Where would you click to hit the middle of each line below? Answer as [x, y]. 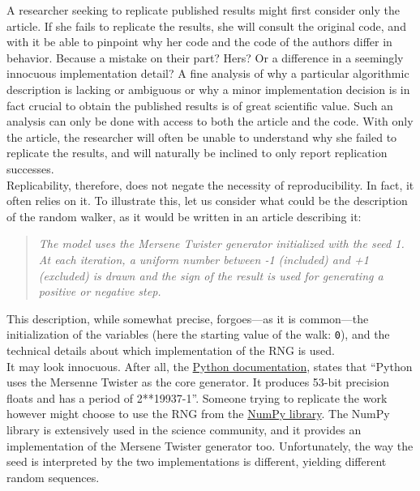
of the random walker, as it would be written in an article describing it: [184, 216]
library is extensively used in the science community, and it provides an [184, 429]
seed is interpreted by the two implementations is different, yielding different [197, 461]
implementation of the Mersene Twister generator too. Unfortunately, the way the [210, 445]
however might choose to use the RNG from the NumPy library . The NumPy [198, 414]
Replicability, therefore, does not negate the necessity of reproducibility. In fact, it [210, 184]
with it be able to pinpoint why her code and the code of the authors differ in [199, 42]
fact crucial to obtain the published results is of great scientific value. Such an [200, 105]
